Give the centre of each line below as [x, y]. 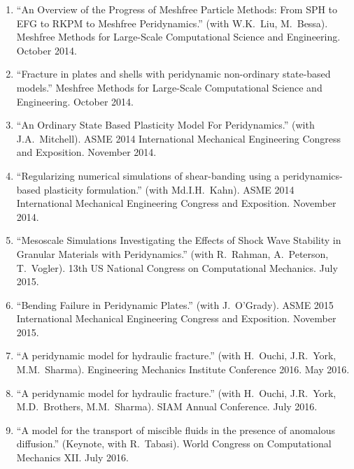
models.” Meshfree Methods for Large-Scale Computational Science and [169, 87]
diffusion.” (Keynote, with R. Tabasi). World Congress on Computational [174, 443]
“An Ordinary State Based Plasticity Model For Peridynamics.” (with [165, 125]
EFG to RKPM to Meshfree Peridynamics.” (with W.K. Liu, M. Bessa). [172, 23]
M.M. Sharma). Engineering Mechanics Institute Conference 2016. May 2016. [183, 369]
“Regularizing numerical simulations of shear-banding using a [148, 175]
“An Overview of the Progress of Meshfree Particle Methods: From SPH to [177, 9]
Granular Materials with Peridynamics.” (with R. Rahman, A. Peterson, [172, 253]
